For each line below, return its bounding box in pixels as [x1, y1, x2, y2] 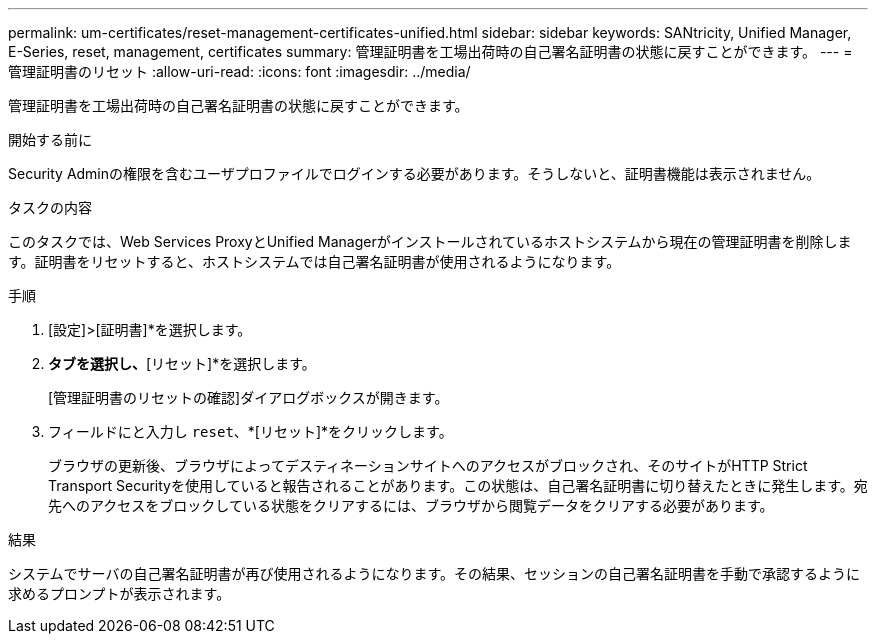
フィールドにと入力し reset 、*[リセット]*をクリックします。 [48, 423, 453, 440]
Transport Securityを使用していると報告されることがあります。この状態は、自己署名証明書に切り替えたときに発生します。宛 [48, 477, 868, 494]
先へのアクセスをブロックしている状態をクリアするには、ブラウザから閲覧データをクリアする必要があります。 [48, 497, 774, 514]
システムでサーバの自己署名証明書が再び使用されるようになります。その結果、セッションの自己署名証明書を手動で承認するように [8, 565, 861, 582]
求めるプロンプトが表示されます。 [8, 585, 231, 602]
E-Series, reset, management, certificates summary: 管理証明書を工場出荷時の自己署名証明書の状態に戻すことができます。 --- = [8, 43, 853, 60]
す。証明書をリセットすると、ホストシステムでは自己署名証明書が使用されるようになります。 [8, 253, 621, 270]
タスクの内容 [8, 199, 92, 216]
